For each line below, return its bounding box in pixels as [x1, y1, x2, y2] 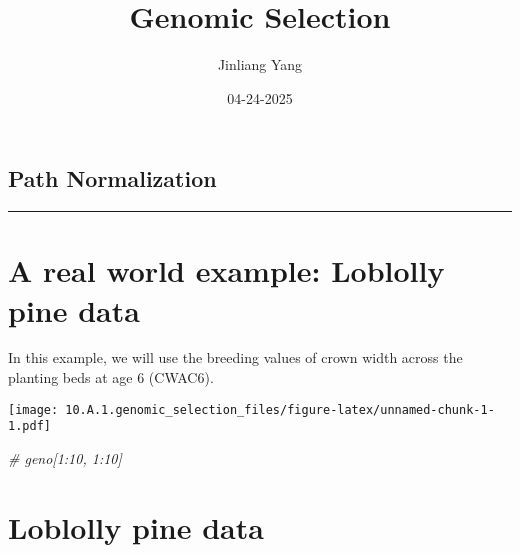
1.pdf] [8, 419, 51, 434]
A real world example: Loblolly [8, 250, 445, 291]
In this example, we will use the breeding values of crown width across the [8, 347, 463, 368]
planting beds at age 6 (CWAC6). [8, 367, 214, 388]
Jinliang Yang [217, 54, 303, 75]
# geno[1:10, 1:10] [8, 447, 122, 468]
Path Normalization [8, 163, 217, 194]
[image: [8, 402, 59, 417]
